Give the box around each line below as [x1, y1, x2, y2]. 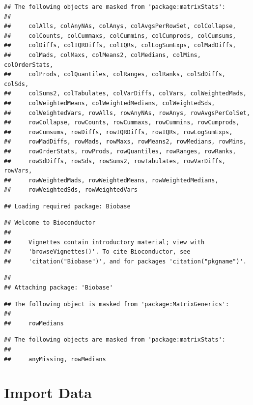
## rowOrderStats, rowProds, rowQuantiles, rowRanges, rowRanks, [4, 147, 236, 155]
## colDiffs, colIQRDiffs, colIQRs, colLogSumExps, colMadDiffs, [4, 42, 236, 49]
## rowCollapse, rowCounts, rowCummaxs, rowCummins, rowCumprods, [4, 119, 240, 126]
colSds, [4, 80, 29, 87]
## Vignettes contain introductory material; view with [4, 238, 205, 246]
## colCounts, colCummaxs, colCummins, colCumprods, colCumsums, [4, 32, 236, 39]
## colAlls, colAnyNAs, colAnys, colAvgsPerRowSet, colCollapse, [4, 23, 236, 30]
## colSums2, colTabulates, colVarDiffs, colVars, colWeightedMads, [4, 90, 247, 97]
